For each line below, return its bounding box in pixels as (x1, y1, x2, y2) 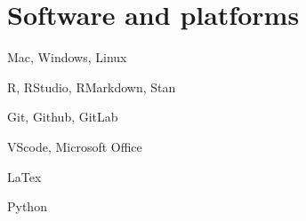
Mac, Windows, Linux (7, 48, 127, 67)
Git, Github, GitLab (7, 107, 118, 126)
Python (7, 197, 47, 216)
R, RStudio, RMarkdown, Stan (7, 77, 176, 96)
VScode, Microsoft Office (7, 137, 142, 155)
